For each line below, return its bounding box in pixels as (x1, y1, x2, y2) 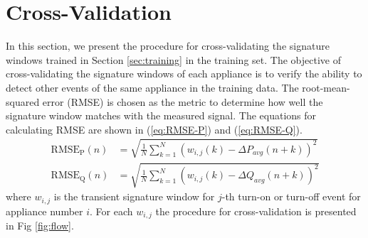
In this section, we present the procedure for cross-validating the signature (6, 38, 330, 53)
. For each (90, 203, 133, 218)
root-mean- (302, 80, 350, 94)
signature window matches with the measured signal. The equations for (6, 108, 317, 123)
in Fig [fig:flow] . (6, 218, 74, 233)
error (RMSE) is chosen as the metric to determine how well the (42, 94, 323, 109)
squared (6, 94, 40, 109)
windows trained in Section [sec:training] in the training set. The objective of (6, 52, 341, 67)
